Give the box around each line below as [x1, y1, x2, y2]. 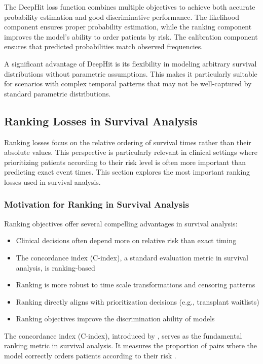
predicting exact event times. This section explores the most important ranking [4, 167, 250, 177]
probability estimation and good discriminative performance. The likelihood [4, 11, 239, 22]
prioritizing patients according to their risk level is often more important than [4, 156, 246, 167]
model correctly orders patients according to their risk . [4, 350, 176, 361]
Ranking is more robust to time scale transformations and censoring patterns [16, 279, 255, 290]
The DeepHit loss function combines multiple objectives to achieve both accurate [4, 2, 255, 12]
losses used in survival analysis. [4, 176, 101, 187]
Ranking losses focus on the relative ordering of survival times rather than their [4, 137, 251, 147]
